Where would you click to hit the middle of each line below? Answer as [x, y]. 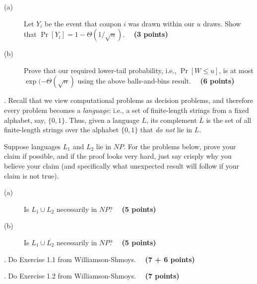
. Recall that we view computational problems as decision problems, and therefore [128, 100]
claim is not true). [32, 175]
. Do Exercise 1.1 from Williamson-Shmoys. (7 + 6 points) [99, 259]
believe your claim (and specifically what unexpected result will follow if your [122, 165]
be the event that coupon [83, 23]
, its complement [172, 120]
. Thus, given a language [102, 120]
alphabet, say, [25, 120]
